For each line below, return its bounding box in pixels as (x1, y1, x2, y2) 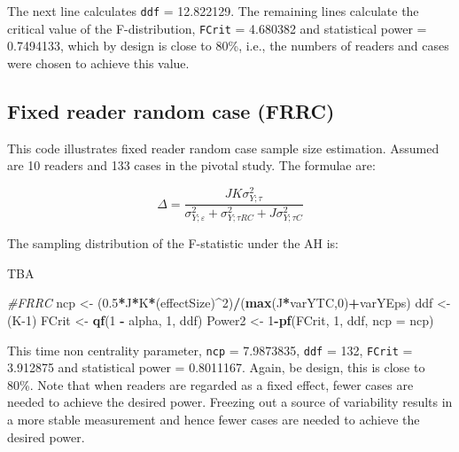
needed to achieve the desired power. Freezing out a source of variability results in (7, 393, 453, 411)
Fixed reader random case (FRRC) (7, 97, 335, 124)
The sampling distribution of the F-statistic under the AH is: (7, 234, 339, 253)
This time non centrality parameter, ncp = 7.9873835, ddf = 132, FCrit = (7, 340, 413, 359)
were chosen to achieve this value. (7, 53, 190, 72)
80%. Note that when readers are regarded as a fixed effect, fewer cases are (7, 375, 414, 394)
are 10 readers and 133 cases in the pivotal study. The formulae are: (7, 156, 376, 175)
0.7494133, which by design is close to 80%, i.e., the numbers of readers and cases (7, 36, 449, 55)
